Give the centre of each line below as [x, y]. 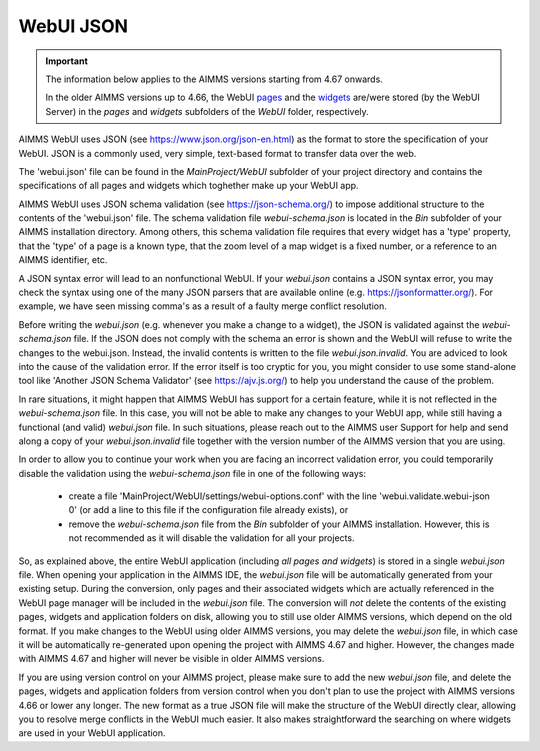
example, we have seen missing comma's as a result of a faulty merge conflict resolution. [202, 306]
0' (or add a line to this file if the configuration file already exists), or [208, 510]
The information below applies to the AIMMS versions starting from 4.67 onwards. [214, 79]
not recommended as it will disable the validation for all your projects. [211, 538]
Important [67, 61]
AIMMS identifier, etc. [63, 260]
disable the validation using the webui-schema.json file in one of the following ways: [192, 473]
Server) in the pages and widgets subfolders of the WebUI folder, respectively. [207, 111]
